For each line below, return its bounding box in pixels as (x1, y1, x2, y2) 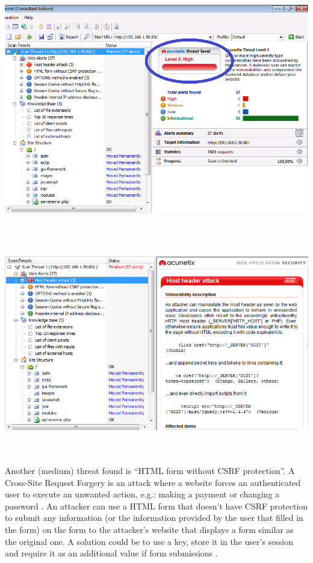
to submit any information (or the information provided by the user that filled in (5, 511, 303, 524)
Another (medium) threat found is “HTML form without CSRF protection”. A (5, 464, 295, 477)
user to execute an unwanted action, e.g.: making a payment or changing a (5, 488, 280, 500)
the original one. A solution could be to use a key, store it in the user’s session (5, 535, 294, 547)
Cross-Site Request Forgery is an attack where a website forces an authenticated (5, 476, 301, 488)
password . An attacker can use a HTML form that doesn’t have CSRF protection (5, 499, 308, 512)
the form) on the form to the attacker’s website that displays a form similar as (5, 523, 294, 536)
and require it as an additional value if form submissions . (5, 547, 218, 559)
